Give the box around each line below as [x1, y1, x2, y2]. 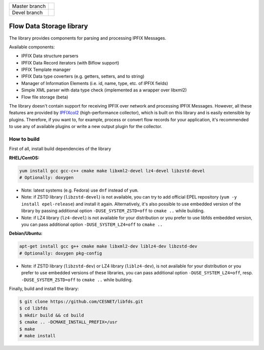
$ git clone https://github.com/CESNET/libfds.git [19, 299, 144, 304]
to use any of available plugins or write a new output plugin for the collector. [9, 124, 162, 130]
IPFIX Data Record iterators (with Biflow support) [21, 60, 119, 66]
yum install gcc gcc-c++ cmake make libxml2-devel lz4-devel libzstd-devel [19, 168, 205, 174]
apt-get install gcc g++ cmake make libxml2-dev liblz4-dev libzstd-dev [19, 243, 198, 249]
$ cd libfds [19, 306, 48, 311]
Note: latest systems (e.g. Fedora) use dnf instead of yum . [21, 187, 139, 193]
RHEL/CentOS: [9, 154, 40, 161]
